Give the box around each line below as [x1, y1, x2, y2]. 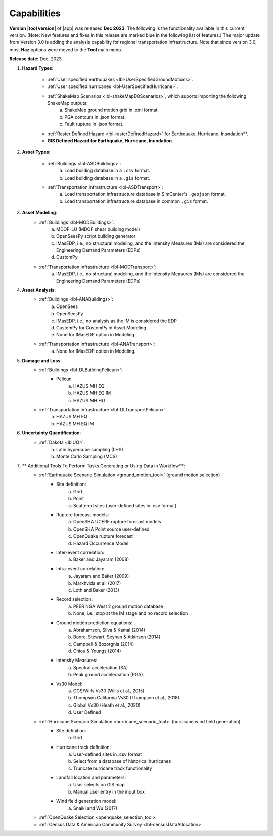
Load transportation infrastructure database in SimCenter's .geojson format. [64, 191, 226, 197]
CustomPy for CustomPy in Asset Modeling [56, 325, 146, 331]
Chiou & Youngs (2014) [73, 648, 121, 654]
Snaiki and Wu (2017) [73, 805, 118, 811]
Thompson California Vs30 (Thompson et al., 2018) [73, 695, 179, 701]
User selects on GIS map [73, 781, 125, 787]
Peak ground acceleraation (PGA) [73, 672, 143, 678]
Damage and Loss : [22, 357, 62, 364]
